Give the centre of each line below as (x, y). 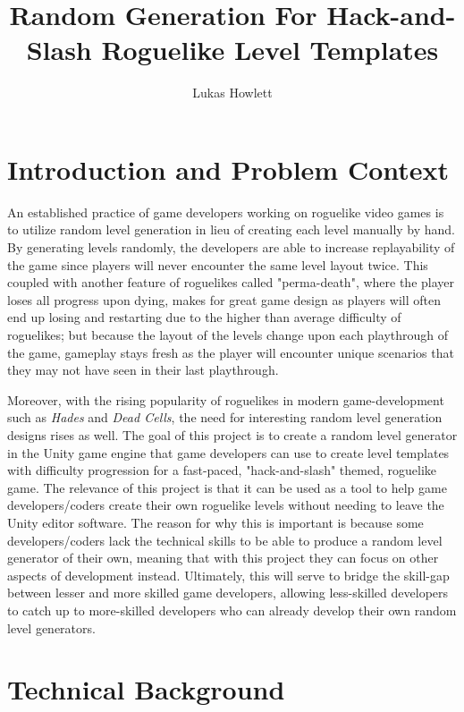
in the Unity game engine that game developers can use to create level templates (228, 452)
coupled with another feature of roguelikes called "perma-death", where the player (231, 282)
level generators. (51, 627)
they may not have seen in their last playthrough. (143, 370)
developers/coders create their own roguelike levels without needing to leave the (226, 505)
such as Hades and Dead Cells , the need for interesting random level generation (225, 417)
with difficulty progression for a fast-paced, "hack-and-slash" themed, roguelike (222, 470)
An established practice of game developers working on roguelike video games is (226, 212)
